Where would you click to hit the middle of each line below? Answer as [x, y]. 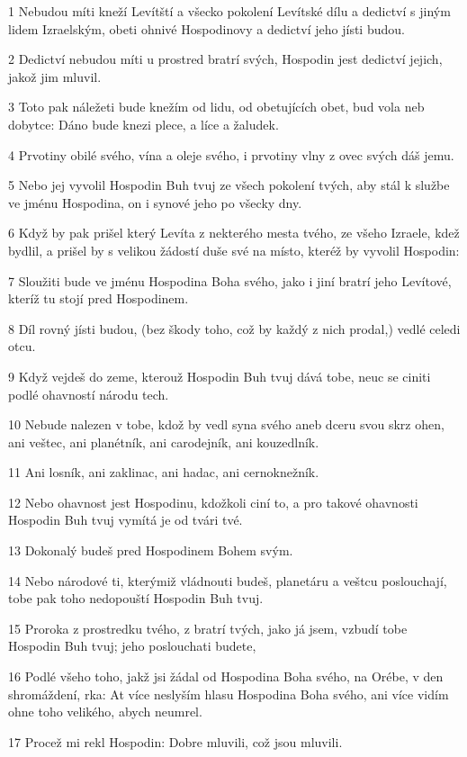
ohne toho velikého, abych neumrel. [105, 712]
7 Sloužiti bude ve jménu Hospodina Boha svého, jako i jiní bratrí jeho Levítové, [230, 280]
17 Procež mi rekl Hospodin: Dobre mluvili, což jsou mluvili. [175, 741]
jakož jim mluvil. [55, 76]
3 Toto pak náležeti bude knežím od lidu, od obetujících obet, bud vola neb [216, 107]
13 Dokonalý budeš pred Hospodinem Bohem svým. [151, 550]
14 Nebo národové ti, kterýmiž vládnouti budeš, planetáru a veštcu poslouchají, [228, 580]
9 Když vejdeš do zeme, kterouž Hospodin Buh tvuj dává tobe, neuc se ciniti [220, 376]
